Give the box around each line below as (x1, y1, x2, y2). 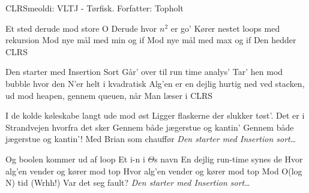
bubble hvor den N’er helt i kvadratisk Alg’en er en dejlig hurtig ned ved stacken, (5, 77, 305, 89)
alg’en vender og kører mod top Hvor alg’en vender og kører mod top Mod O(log (5, 164, 302, 177)
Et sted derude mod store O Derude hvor (5, 22, 157, 34)
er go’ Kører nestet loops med (170, 22, 280, 34)
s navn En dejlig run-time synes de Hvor (154, 152, 303, 165)
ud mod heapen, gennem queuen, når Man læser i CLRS (5, 89, 213, 101)
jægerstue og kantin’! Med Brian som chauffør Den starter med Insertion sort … (5, 132, 296, 145)
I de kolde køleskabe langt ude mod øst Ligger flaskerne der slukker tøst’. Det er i (5, 109, 305, 122)
